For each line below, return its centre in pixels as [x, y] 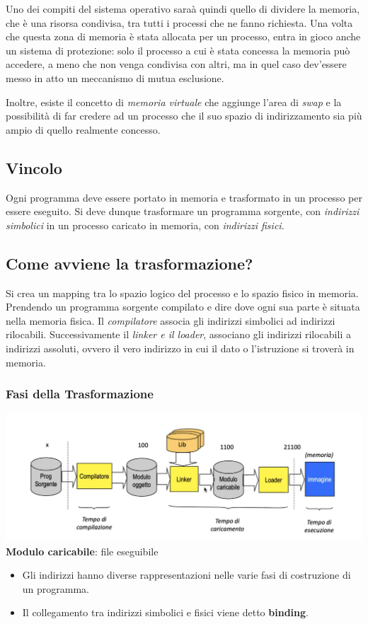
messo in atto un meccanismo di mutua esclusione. [115, 77]
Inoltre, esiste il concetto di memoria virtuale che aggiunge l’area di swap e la [174, 102]
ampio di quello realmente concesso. [83, 129]
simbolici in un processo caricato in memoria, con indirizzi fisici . [145, 225]
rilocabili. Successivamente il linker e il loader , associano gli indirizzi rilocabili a [178, 334]
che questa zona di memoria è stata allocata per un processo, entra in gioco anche [183, 36]
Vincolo [34, 167]
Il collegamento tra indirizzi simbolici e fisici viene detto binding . [165, 612]
